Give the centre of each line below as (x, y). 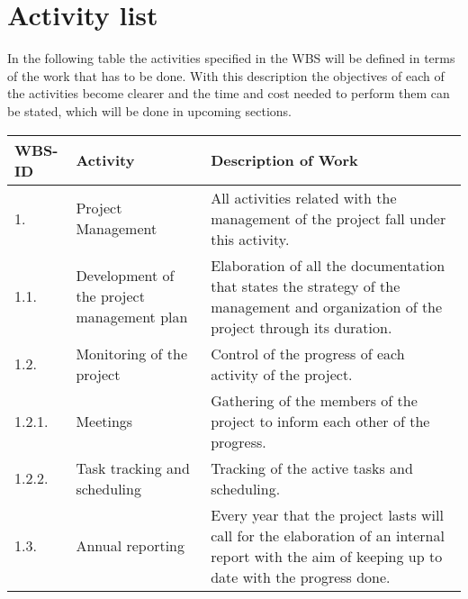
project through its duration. (301, 327)
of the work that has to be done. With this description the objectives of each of (226, 75)
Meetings (104, 421)
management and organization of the (327, 306)
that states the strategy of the (306, 286)
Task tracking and (133, 467)
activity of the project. (282, 374)
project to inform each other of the (320, 421)
